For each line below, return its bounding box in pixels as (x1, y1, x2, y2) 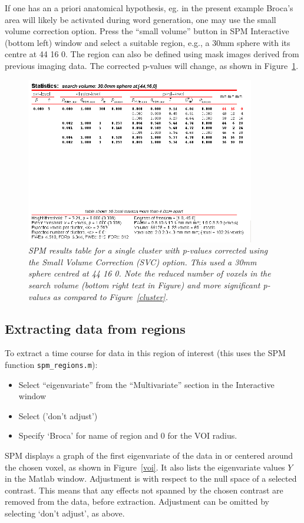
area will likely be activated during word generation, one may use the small (5, 13, 276, 25)
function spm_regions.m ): (5, 358, 98, 370)
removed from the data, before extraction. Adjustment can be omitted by (5, 495, 270, 508)
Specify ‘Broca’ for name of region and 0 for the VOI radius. (18, 429, 237, 442)
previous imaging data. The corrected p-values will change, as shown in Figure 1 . (5, 59, 299, 71)
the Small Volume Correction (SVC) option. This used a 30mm (28, 255, 257, 268)
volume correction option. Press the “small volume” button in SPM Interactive (5, 25, 289, 37)
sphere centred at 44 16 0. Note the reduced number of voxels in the (28, 267, 271, 279)
